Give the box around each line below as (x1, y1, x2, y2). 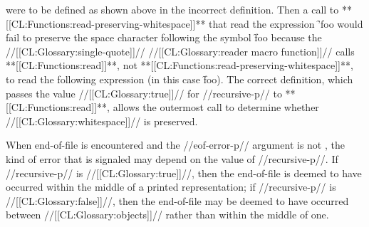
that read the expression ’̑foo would (209, 16, 363, 31)
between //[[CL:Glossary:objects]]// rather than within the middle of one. (6, 207, 329, 222)
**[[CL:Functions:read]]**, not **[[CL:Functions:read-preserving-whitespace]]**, (6, 58, 353, 73)
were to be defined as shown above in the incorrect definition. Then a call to (6, 2, 339, 16)
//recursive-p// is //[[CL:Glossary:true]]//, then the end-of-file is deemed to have (6, 165, 362, 180)
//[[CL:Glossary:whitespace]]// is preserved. (6, 113, 198, 128)
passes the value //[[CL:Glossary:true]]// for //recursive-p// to (6, 85, 282, 100)
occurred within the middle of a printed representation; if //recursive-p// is (6, 179, 336, 194)
